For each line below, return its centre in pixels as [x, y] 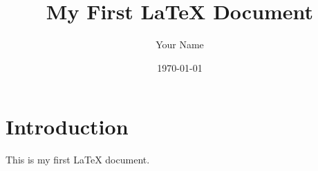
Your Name [180, 44]
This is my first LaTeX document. [78, 160]
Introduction [67, 127]
